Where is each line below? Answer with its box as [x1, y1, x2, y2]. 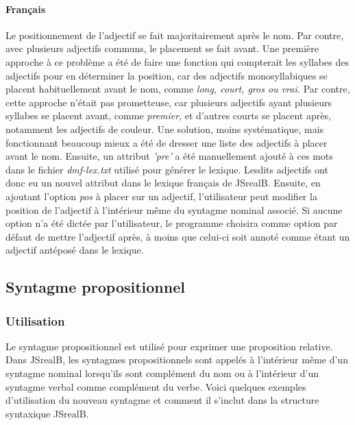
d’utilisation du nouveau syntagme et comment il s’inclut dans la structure [5, 393, 319, 407]
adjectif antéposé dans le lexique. [5, 243, 144, 257]
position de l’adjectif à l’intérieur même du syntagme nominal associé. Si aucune [5, 202, 343, 217]
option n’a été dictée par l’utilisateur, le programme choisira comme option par [5, 216, 338, 230]
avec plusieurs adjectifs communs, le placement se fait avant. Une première [5, 41, 319, 56]
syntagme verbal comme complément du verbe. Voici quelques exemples [5, 379, 306, 393]
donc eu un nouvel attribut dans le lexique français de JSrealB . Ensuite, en [5, 175, 321, 190]
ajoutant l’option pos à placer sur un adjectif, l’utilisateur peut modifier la [5, 189, 317, 203]
